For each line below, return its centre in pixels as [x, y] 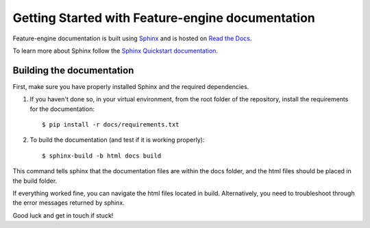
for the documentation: [62, 109]
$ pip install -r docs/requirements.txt [111, 125]
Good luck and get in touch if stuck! [63, 215]
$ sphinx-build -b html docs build [102, 155]
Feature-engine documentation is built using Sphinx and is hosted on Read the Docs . [132, 38]
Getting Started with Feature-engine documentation [164, 18]
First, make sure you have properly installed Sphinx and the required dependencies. [131, 86]
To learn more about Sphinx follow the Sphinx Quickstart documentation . [115, 51]
